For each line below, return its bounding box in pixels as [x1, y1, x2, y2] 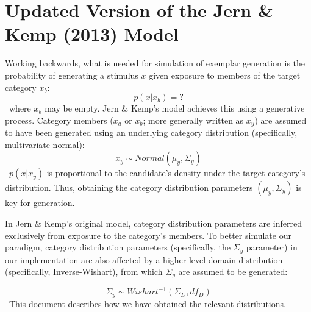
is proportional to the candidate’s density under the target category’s [46, 166, 306, 179]
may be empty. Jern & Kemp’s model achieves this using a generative [45, 102, 305, 115]
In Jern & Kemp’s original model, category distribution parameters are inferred [5, 216, 302, 229]
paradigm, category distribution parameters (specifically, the [5, 241, 231, 253]
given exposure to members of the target [149, 68, 301, 81]
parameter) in [246, 241, 298, 253]
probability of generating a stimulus [5, 68, 138, 81]
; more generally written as [143, 113, 244, 126]
